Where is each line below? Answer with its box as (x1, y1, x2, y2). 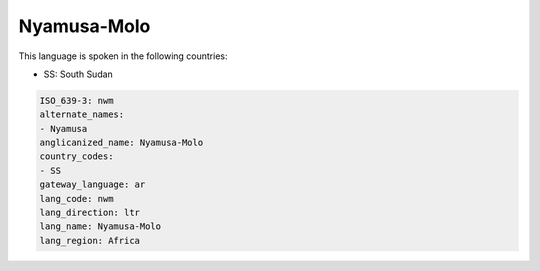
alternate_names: (39, 109, 125, 120)
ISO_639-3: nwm (39, 95, 114, 106)
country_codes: (39, 151, 114, 162)
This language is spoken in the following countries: (18, 50, 228, 62)
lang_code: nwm (39, 193, 114, 204)
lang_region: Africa (39, 235, 140, 246)
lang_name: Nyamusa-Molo (39, 221, 162, 232)
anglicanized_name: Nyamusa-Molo (39, 137, 204, 149)
